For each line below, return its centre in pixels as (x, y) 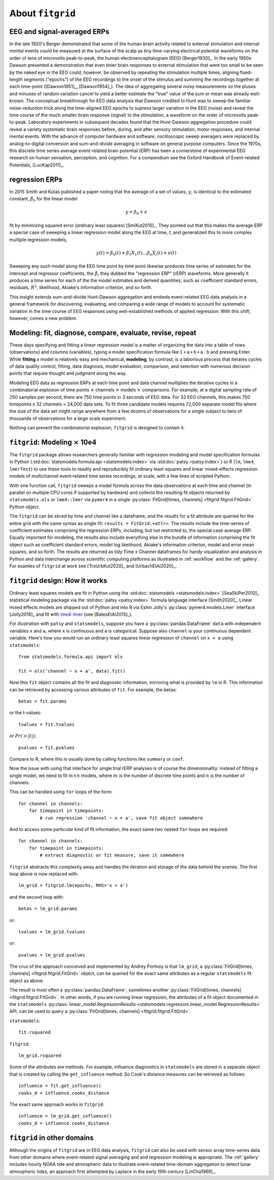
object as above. (27, 981)
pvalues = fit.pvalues (47, 747)
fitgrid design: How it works (58, 580)
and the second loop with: (37, 897)
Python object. (25, 507)
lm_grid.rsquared (40, 1056)
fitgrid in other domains (52, 1138)
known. (17, 101)
